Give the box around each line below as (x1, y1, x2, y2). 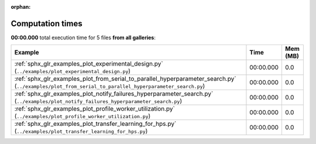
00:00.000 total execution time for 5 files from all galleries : (11, 34, 156, 41)
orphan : (11, 4, 31, 10)
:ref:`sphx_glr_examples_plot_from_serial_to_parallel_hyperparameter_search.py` (14, 75, 236, 83)
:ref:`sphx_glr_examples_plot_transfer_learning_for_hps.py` (14, 120, 177, 128)
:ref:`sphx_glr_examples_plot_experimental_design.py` (14, 60, 163, 68)
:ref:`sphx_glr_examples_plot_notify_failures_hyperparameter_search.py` (14, 90, 214, 98)
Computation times (11, 18, 83, 29)
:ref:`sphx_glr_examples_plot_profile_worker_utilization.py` (14, 105, 175, 113)
